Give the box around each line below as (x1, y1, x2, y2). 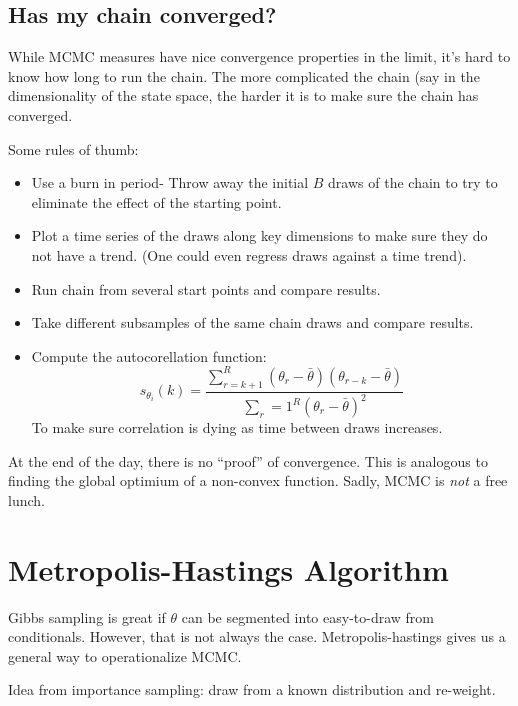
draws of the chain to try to (328, 172, 498, 193)
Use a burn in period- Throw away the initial (31, 172, 309, 193)
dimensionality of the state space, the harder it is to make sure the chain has (8, 85, 479, 106)
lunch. (8, 489, 45, 510)
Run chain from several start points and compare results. (31, 278, 381, 299)
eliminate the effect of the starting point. (31, 191, 282, 212)
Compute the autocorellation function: (31, 345, 267, 366)
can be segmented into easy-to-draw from (181, 606, 434, 627)
